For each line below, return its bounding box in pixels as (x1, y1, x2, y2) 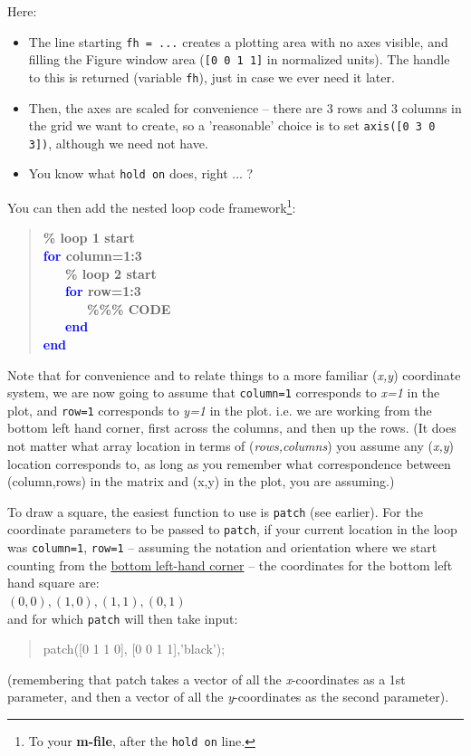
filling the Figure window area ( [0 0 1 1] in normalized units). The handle (28, 50, 450, 69)
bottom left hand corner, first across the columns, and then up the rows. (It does (7, 418, 457, 437)
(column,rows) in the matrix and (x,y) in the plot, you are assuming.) (7, 472, 395, 491)
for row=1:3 (64, 282, 141, 301)
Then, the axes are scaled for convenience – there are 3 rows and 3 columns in (28, 98, 462, 117)
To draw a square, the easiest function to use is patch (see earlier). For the (7, 502, 423, 521)
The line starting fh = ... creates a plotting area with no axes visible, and (28, 32, 448, 51)
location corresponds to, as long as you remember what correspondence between (7, 454, 451, 473)
